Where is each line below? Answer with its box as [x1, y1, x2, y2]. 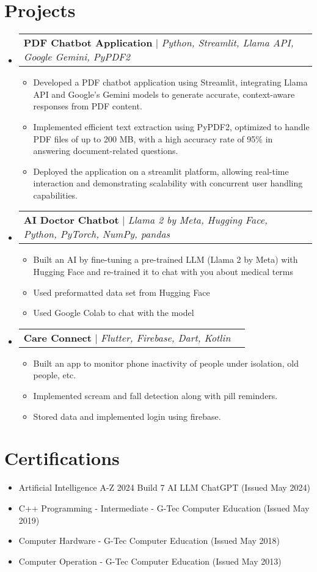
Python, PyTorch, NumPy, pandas [23, 227, 170, 241]
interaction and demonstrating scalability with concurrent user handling [33, 177, 303, 189]
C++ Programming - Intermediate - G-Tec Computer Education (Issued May [18, 501, 310, 514]
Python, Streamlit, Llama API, [161, 35, 294, 50]
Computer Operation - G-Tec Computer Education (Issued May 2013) [18, 554, 282, 567]
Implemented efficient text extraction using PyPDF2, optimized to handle [33, 120, 310, 133]
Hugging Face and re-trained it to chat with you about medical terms [33, 265, 294, 278]
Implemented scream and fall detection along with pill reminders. [33, 389, 278, 402]
